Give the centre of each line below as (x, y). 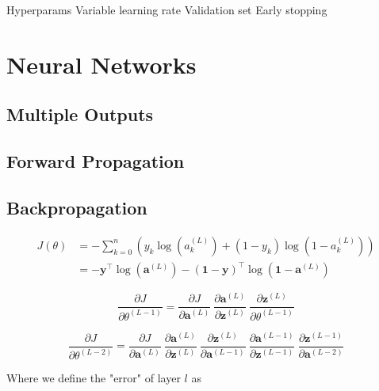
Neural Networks (101, 64)
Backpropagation (77, 207)
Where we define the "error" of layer (94, 378)
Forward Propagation (96, 161)
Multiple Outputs (80, 114)
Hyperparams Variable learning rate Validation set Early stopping (167, 9)
